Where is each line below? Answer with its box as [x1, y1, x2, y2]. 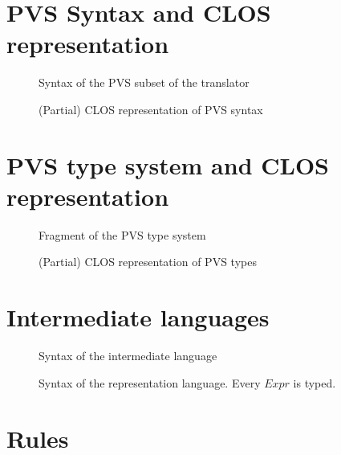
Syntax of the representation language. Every [39, 374, 261, 391]
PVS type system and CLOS [6, 148, 329, 181]
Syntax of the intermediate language [39, 347, 217, 364]
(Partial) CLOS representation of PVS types [39, 253, 257, 270]
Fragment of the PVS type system [39, 226, 206, 243]
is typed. [293, 374, 336, 391]
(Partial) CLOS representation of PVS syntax [39, 100, 263, 117]
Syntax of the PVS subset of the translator [39, 74, 250, 91]
